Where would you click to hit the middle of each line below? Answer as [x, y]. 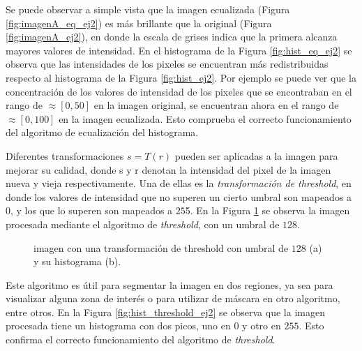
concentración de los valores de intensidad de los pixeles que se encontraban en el [179, 91]
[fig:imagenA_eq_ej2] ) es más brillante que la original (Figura [139, 23]
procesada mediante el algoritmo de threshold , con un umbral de [143, 224]
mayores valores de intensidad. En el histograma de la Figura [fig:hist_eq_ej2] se [179, 50]
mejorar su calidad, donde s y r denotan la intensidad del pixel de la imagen [168, 169]
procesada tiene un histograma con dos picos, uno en [118, 326]
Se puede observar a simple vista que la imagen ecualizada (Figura [148, 9]
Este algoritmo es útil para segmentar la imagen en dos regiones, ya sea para [169, 284]
